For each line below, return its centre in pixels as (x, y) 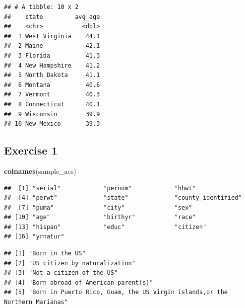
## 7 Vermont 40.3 (52, 95)
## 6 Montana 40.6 (52, 85)
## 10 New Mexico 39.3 (52, 124)
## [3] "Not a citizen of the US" (61, 273)
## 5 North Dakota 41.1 (52, 75)
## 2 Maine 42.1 (52, 46)
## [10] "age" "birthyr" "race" (100, 217)
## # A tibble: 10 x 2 (41, 7)
